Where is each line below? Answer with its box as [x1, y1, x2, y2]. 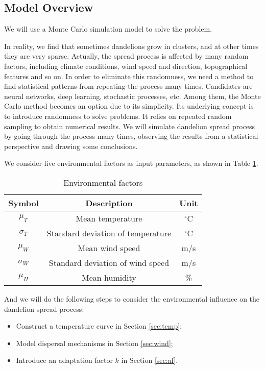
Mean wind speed [78, 241, 140, 254]
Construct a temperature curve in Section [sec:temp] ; [16, 321, 182, 331]
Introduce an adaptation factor [16, 355, 113, 365]
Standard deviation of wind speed [49, 256, 170, 268]
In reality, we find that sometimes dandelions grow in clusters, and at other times [4, 40, 259, 51]
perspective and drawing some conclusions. [4, 140, 138, 151]
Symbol [8, 196, 39, 209]
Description [85, 196, 133, 209]
